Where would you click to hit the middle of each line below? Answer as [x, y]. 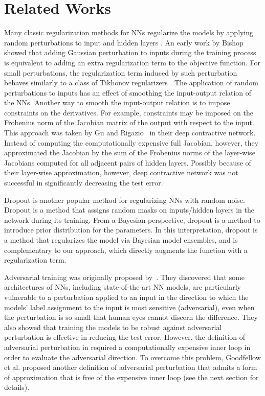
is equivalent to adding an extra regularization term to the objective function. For [132, 62]
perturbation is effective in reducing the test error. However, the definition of [125, 337]
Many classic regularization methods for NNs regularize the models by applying [129, 32]
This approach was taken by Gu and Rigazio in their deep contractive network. [130, 133]
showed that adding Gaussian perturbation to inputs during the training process [130, 52]
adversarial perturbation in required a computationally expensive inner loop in [127, 347]
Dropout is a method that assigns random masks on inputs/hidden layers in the [129, 210]
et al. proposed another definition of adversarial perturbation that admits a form [131, 367]
